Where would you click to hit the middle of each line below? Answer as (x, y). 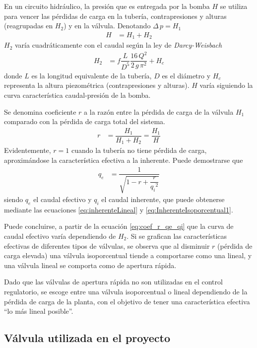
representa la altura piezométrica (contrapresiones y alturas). (97, 85)
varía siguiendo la (226, 85)
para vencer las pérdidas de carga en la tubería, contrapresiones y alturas (115, 16)
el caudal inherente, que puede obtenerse (163, 199)
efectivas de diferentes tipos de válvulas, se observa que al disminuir (107, 245)
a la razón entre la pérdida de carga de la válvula (159, 111)
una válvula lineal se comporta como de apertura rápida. (90, 265)
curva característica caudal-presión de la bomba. (77, 95)
